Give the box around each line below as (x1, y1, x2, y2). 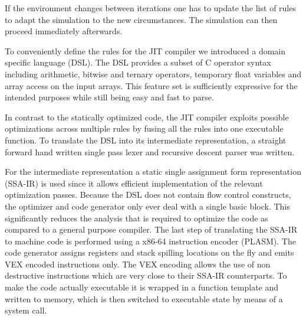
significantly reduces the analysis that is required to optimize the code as (5, 211, 268, 224)
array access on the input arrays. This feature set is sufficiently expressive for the (5, 79, 298, 92)
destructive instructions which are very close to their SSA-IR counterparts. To (5, 269, 287, 282)
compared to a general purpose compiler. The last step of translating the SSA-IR (5, 223, 298, 236)
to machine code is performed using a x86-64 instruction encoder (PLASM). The (5, 234, 296, 247)
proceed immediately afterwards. (5, 25, 123, 37)
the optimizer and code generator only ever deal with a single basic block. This (5, 200, 290, 212)
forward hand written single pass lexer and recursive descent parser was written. (5, 145, 295, 158)
